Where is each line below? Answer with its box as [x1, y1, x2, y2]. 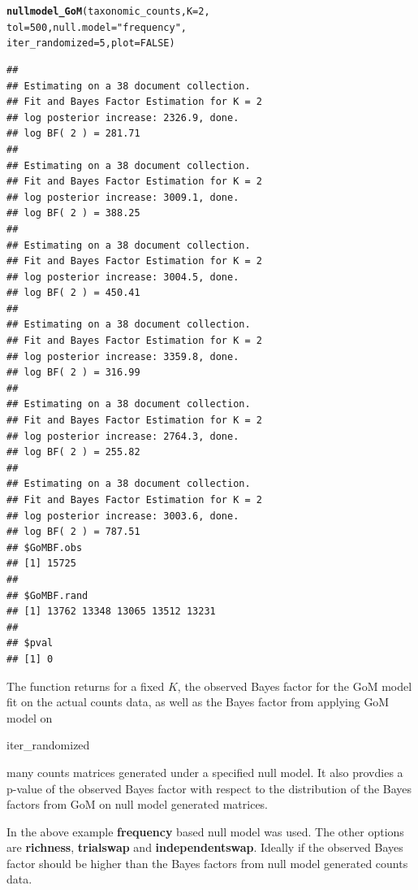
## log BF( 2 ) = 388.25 [6, 207, 140, 219]
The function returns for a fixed [6, 677, 165, 694]
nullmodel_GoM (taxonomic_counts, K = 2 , [6, 6, 210, 17]
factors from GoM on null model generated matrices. [6, 796, 269, 813]
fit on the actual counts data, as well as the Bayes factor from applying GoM [6, 693, 390, 710]
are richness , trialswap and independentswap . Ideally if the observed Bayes [6, 839, 403, 856]
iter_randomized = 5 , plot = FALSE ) [6, 37, 175, 50]
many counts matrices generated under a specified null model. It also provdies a [6, 763, 403, 780]
